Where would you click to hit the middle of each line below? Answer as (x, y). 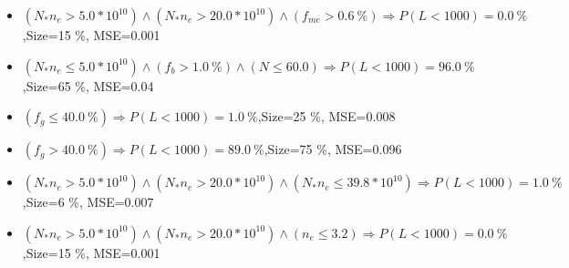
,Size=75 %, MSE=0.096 (333, 149)
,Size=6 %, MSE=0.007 (88, 202)
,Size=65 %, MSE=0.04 (88, 85)
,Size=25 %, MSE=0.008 (326, 116)
